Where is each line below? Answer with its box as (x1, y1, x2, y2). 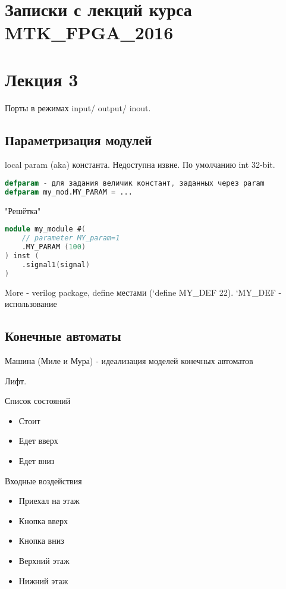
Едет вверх (18, 434, 58, 447)
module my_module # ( (5, 225, 86, 234)
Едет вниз (18, 455, 55, 467)
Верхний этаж (18, 554, 70, 566)
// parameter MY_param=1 (21, 234, 120, 243)
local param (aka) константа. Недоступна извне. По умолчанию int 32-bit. (5, 158, 275, 171)
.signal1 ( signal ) (21, 260, 90, 269)
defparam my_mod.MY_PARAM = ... (5, 187, 133, 196)
